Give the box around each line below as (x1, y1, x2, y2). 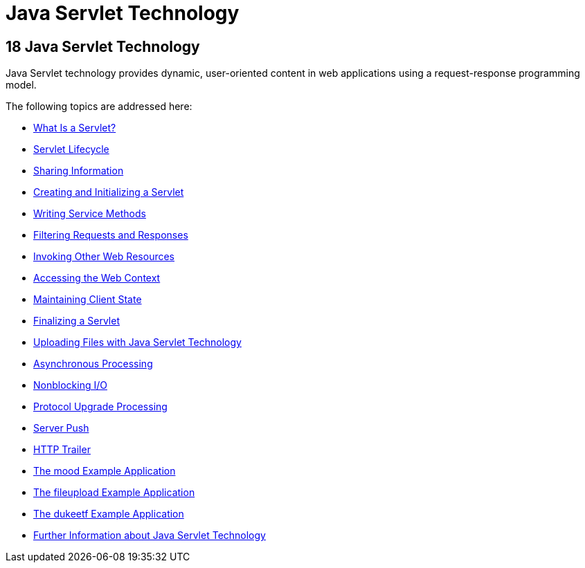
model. (6, 79, 37, 91)
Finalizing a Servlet (33, 315, 120, 327)
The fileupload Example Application (33, 486, 195, 499)
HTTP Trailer (33, 443, 91, 456)
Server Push (33, 422, 89, 434)
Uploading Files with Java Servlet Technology (33, 336, 242, 349)
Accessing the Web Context (33, 272, 161, 284)
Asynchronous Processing (33, 358, 153, 370)
